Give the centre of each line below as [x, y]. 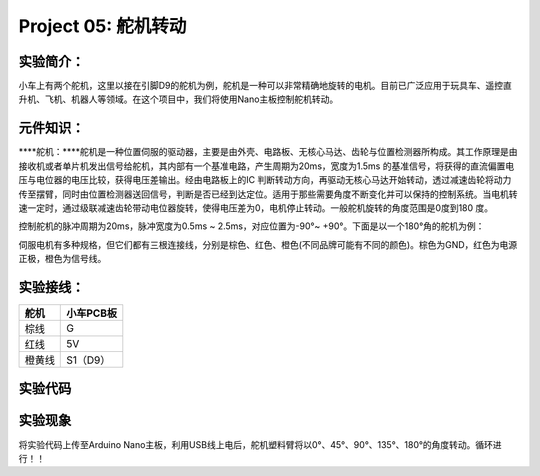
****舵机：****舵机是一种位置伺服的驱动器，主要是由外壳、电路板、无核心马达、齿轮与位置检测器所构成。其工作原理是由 [268, 152]
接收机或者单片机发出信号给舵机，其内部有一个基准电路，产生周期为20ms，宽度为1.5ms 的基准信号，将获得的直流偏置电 [266, 166]
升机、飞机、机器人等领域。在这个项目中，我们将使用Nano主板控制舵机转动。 [178, 99]
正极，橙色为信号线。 [62, 259]
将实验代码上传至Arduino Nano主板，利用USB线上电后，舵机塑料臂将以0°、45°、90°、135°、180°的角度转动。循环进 [260, 444]
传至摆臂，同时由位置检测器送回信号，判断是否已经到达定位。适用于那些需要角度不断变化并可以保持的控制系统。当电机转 [268, 194]
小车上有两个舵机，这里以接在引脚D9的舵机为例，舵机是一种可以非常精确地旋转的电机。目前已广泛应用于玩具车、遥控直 [265, 86]
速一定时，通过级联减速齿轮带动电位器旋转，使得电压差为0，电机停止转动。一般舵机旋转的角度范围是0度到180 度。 [256, 207]
